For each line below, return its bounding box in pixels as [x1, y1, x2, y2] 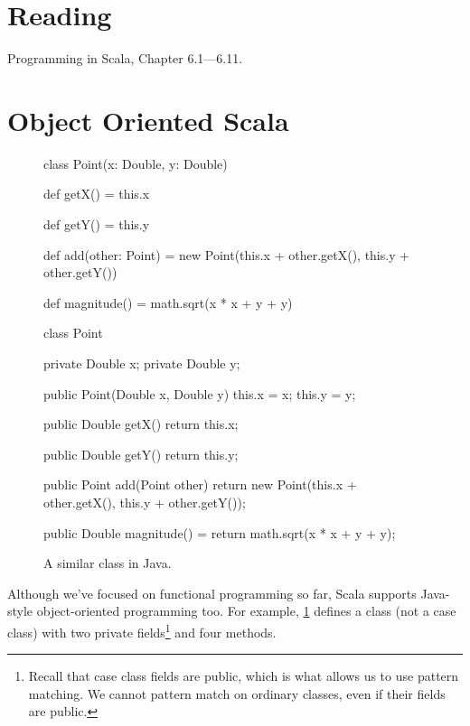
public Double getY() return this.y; [43, 444, 239, 463]
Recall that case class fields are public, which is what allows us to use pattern [28, 666, 459, 685]
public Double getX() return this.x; [43, 414, 239, 433]
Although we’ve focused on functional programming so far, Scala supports [7, 583, 417, 602]
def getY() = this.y [43, 215, 150, 234]
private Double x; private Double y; [43, 354, 240, 372]
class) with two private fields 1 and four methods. [7, 619, 277, 641]
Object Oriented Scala [7, 101, 289, 138]
